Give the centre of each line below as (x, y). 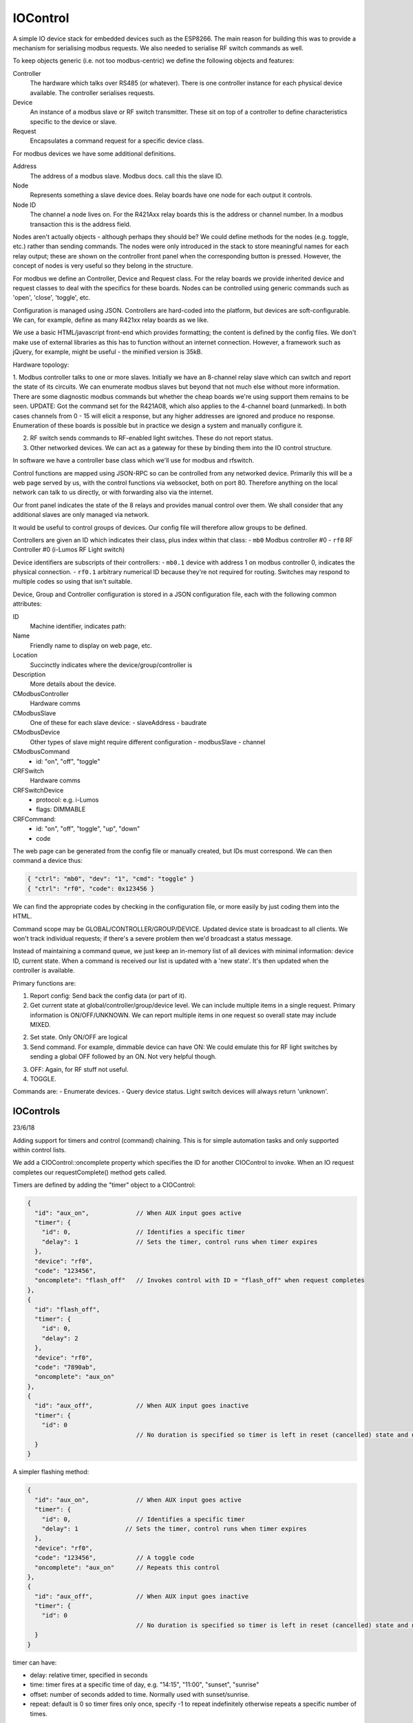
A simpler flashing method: (51, 1472)
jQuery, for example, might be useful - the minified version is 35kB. (108, 352)
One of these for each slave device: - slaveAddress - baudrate (118, 722)
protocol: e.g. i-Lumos (67, 800)
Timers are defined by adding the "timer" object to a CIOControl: (104, 1185)
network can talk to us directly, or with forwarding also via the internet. (113, 492)
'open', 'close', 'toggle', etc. (52, 298)
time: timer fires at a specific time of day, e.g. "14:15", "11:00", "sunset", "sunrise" (145, 1684)
